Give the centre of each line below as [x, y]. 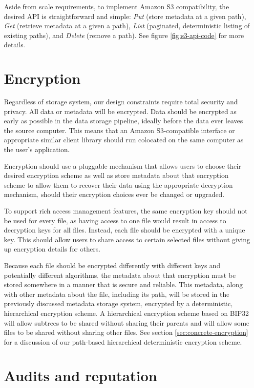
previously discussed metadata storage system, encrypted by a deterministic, [118, 303]
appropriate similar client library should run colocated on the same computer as [124, 140]
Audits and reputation [81, 375]
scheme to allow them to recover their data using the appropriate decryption [118, 184]
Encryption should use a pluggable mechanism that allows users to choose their [123, 165]
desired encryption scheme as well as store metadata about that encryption [116, 175]
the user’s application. [37, 149]
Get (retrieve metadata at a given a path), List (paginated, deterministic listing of [127, 26]
